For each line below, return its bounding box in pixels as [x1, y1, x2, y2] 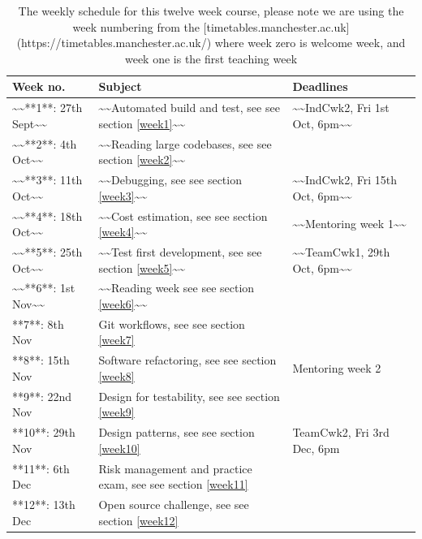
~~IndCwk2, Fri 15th [292, 171, 398, 188]
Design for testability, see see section [98, 387, 280, 404]
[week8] [98, 367, 135, 384]
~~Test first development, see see [98, 243, 262, 260]
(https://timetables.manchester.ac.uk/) [16, 34, 212, 51]
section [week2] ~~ [98, 151, 186, 168]
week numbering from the [72, 18, 200, 35]
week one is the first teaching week [124, 50, 298, 67]
